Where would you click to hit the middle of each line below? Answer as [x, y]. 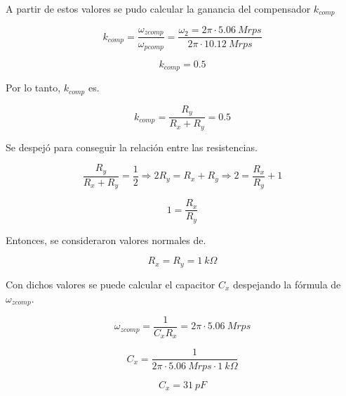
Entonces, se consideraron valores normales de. [106, 239]
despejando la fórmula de [287, 284]
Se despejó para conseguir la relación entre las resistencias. [132, 147]
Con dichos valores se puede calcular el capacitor [111, 284]
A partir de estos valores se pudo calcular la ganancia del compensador [158, 8]
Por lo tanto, [33, 88]
